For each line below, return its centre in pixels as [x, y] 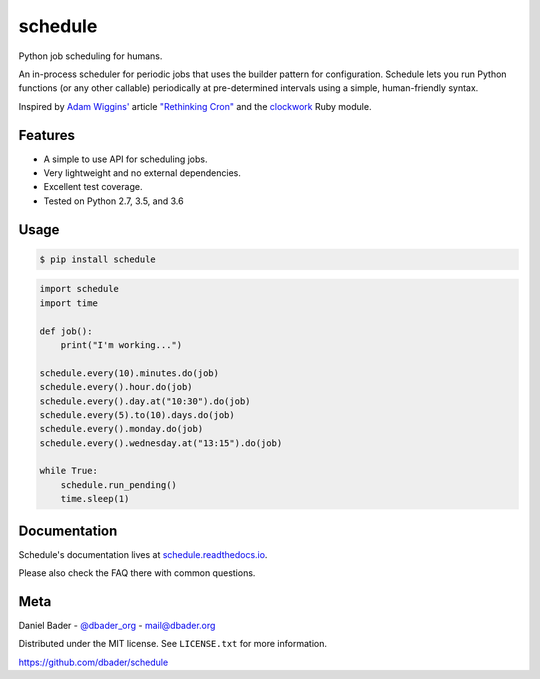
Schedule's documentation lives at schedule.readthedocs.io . [143, 554]
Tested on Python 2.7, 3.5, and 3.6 [113, 201]
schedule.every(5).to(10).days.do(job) [137, 414]
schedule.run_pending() [118, 484]
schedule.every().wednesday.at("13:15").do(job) [161, 443]
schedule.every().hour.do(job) [116, 387]
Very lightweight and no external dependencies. [142, 173]
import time [69, 303]
